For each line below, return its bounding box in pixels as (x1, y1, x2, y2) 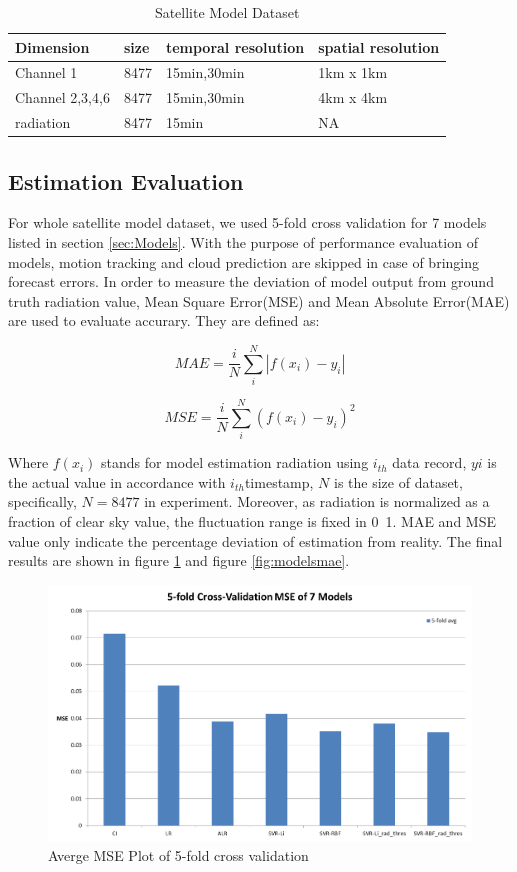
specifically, (8, 491, 77, 512)
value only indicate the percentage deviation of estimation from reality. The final (8, 530, 503, 551)
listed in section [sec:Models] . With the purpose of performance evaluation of (8, 232, 478, 253)
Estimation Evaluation (8, 165, 244, 196)
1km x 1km (318, 62, 388, 83)
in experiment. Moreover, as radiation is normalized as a (144, 491, 490, 512)
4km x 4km (318, 87, 388, 108)
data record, (392, 452, 467, 473)
